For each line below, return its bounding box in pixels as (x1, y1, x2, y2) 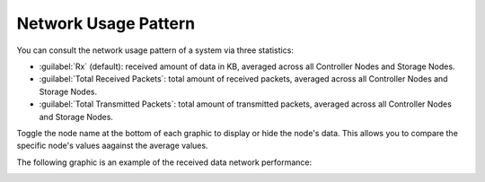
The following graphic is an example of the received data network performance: (16, 157, 313, 168)
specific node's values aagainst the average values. (16, 140, 208, 152)
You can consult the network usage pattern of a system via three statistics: (16, 45, 294, 56)
